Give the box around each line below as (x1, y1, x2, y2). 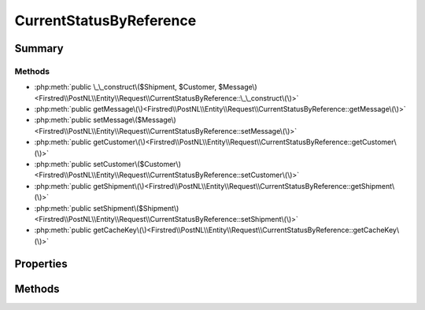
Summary (14, 42, 64, 55)
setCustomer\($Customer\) (93, 160, 181, 169)
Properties (14, 256, 68, 271)
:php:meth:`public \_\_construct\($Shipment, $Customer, (34, 83, 217, 92)
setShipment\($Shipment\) (93, 203, 179, 212)
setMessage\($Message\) (93, 115, 176, 125)
